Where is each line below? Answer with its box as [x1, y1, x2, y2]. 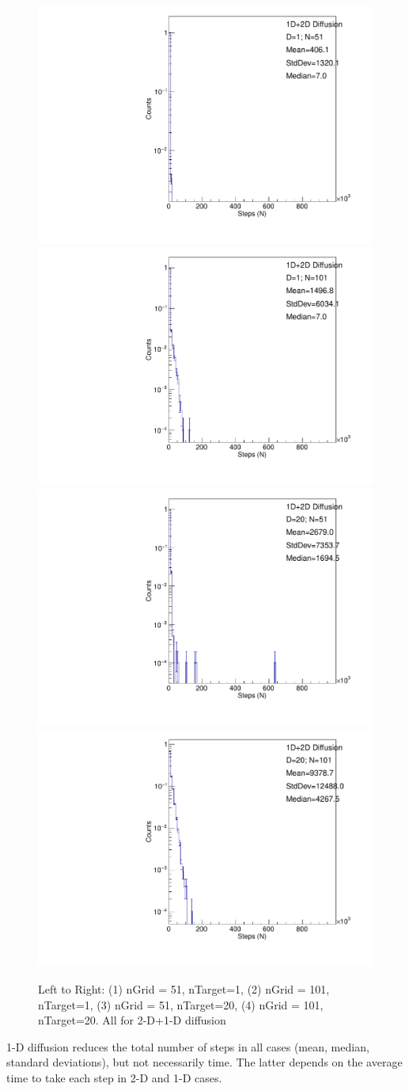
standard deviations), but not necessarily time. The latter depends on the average [6, 1054, 403, 1070]
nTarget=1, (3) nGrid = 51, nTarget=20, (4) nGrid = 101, [38, 996, 324, 1013]
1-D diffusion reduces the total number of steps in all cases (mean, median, [6, 1038, 369, 1055]
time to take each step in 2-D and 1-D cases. [6, 1069, 222, 1085]
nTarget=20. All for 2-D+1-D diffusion [38, 1012, 226, 1028]
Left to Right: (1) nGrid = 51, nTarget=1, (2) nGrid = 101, [38, 981, 330, 997]
